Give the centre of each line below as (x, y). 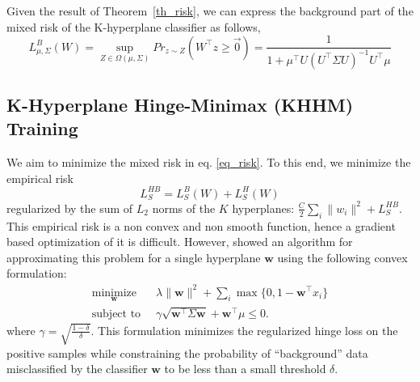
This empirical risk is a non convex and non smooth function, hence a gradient (201, 225)
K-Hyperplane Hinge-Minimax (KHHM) (180, 104)
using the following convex (342, 257)
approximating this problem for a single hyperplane (134, 257)
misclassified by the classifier (77, 369)
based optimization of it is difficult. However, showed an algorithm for (180, 242)
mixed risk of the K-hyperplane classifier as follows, (134, 26)
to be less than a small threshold (245, 369)
